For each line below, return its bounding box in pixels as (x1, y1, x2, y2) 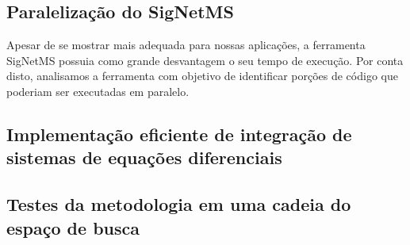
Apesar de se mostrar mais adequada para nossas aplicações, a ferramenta (6, 36, 366, 53)
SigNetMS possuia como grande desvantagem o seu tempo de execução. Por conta (6, 52, 404, 68)
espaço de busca (6, 215, 140, 239)
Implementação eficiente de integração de (6, 121, 352, 146)
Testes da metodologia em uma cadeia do (6, 192, 351, 216)
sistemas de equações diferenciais (6, 145, 282, 170)
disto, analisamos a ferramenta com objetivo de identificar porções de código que (6, 67, 398, 84)
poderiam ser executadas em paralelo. (6, 82, 190, 99)
